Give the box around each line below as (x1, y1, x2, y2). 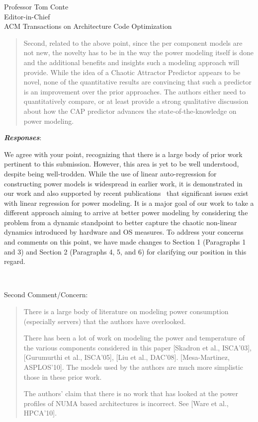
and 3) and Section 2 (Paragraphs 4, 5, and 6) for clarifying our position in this (4, 246, 247, 256)
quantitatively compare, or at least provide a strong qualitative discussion (23, 96, 249, 106)
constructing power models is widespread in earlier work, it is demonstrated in (4, 178, 243, 188)
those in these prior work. (23, 371, 102, 382)
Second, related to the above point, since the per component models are (23, 37, 243, 48)
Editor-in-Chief (4, 11, 50, 21)
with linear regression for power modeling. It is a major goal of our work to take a (4, 197, 254, 208)
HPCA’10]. (23, 408, 57, 418)
